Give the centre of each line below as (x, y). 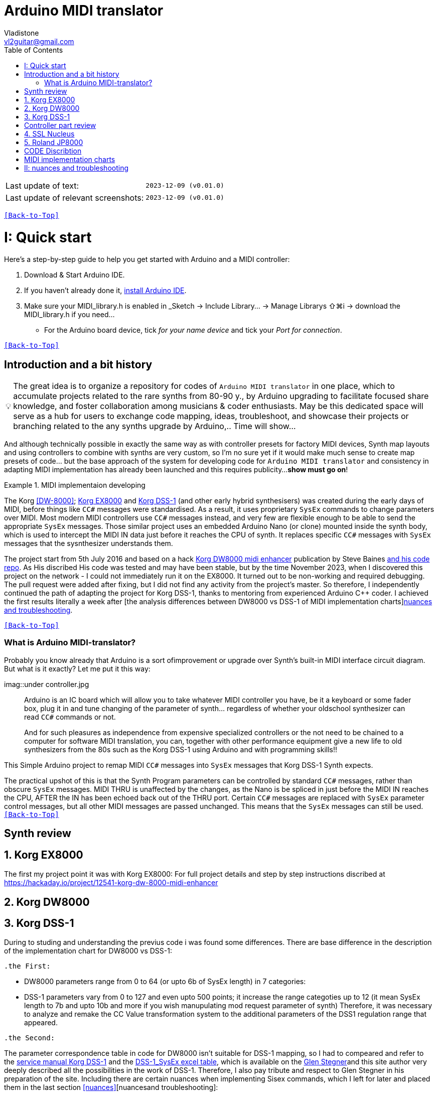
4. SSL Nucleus (49, 133)
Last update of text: (42, 185)
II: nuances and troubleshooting (77, 168)
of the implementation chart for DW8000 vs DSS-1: (88, 951)
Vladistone (22, 33)
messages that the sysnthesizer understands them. (89, 543)
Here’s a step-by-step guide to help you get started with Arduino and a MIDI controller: (147, 259)
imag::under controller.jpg (47, 684)
